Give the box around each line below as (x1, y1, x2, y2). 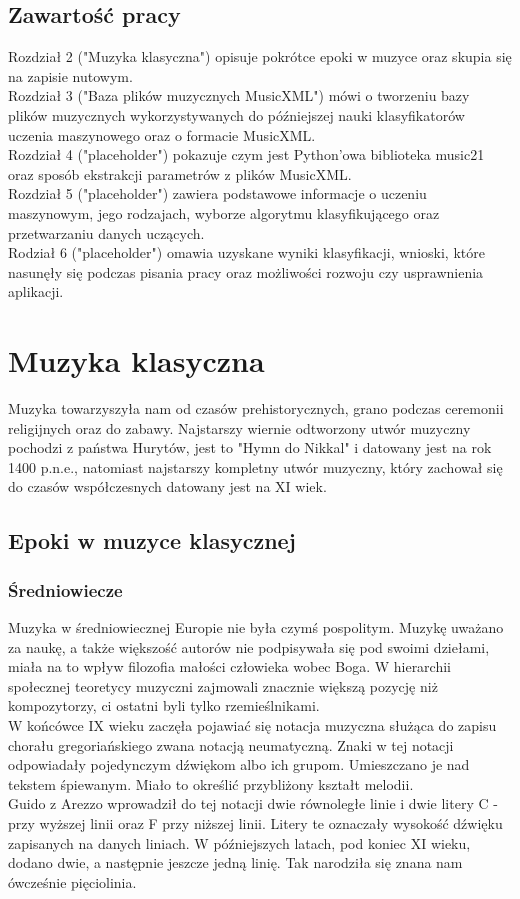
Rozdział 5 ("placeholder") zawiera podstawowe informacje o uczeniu (8, 183, 427, 204)
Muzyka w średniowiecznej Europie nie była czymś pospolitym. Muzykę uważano (8, 617, 504, 638)
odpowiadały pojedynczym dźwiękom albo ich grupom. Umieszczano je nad (8, 754, 470, 775)
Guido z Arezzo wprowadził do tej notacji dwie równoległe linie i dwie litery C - (8, 793, 498, 814)
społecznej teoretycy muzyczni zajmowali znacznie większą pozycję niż (8, 675, 438, 696)
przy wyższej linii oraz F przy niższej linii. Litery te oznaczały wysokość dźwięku (8, 812, 503, 833)
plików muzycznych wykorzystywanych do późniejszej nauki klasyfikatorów (8, 104, 465, 125)
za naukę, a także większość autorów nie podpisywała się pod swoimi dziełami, (8, 636, 490, 657)
